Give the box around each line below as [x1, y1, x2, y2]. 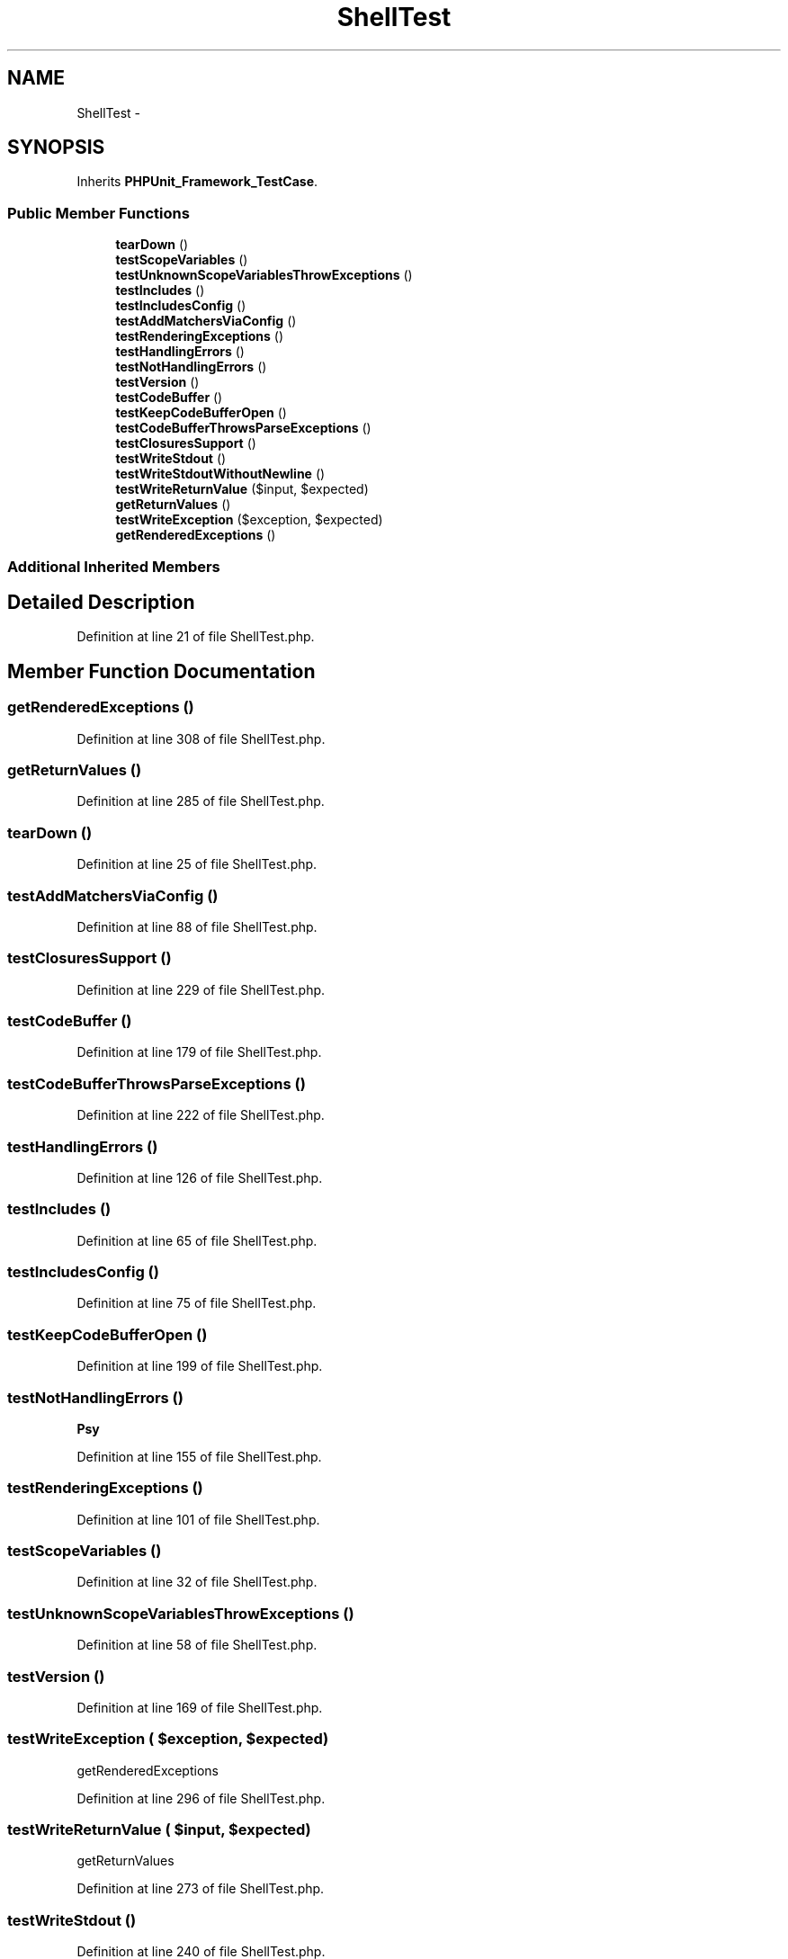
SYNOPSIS [7, 136, 105, 159]
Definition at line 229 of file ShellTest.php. [76, 981, 326, 997]
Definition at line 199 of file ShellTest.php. [76, 1358, 323, 1374]
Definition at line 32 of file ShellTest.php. [76, 1574, 318, 1590]
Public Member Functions [7, 203, 190, 222]
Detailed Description [7, 590, 195, 613]
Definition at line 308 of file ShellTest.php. [76, 730, 326, 747]
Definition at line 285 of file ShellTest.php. [76, 793, 325, 810]
